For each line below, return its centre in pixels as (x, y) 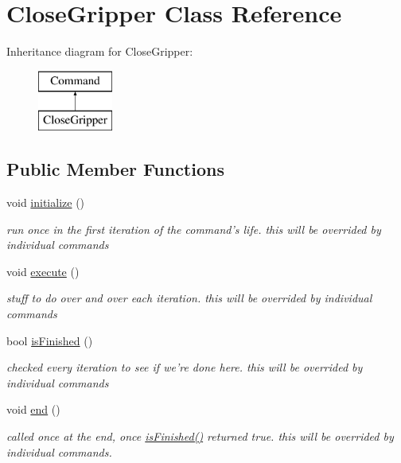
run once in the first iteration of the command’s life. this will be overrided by (194, 229)
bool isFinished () (50, 340)
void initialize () (46, 202)
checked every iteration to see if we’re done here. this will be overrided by (185, 367)
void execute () (43, 271)
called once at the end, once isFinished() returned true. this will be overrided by (200, 436)
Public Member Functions (115, 169)
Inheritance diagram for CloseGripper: (100, 51)
